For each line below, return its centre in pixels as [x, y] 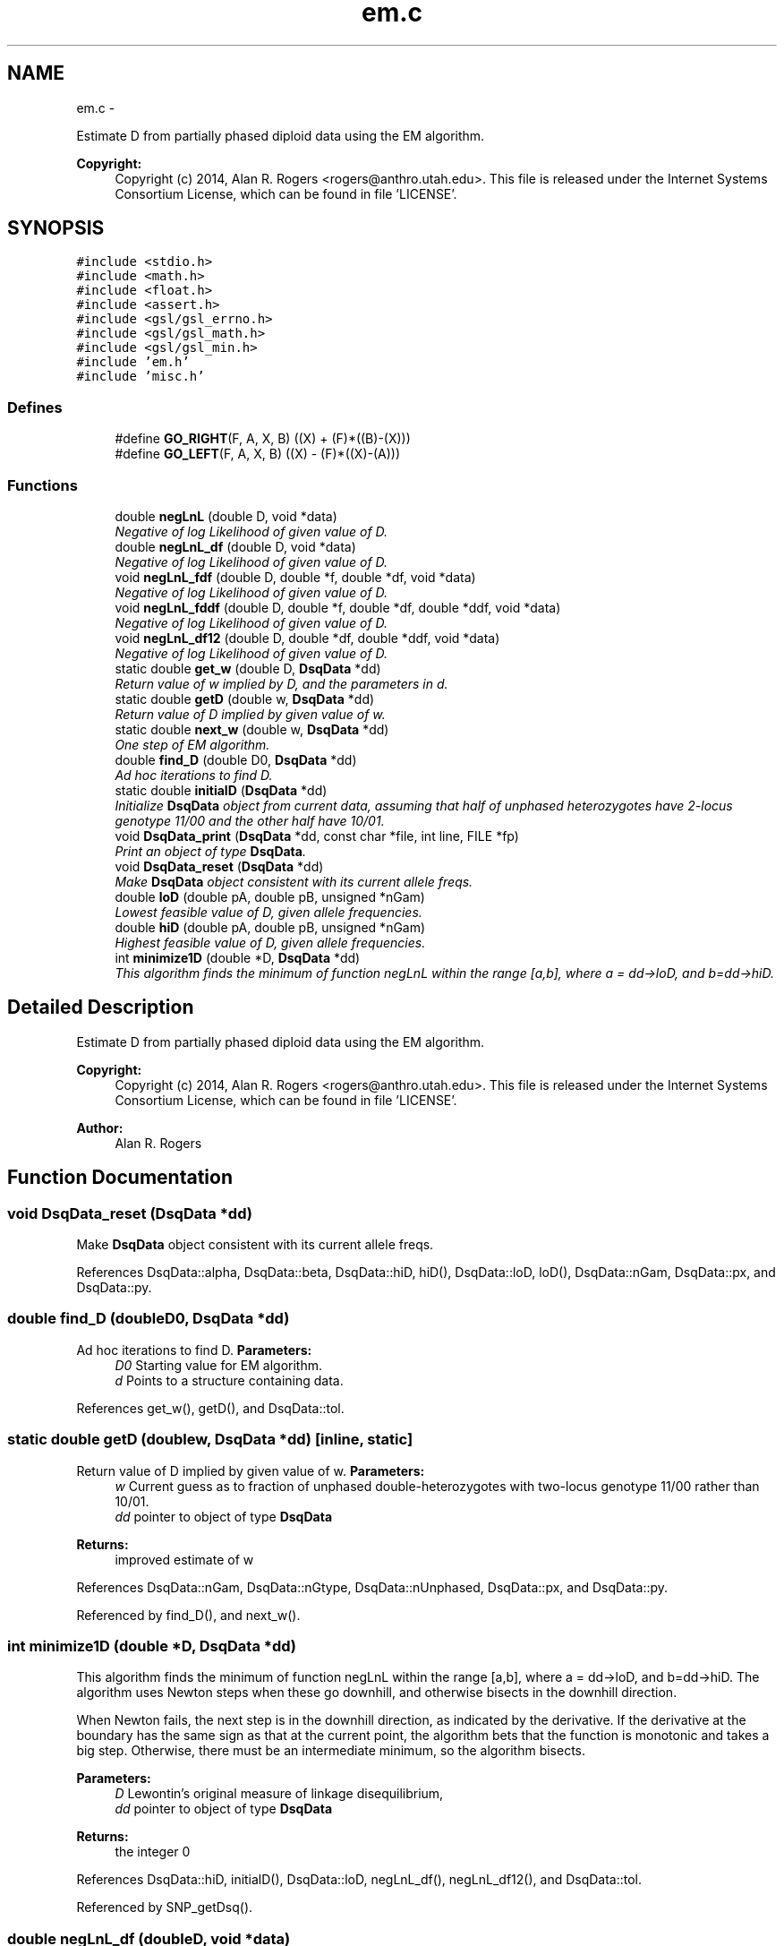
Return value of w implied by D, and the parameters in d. [281, 683]
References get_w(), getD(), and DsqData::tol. [210, 1408]
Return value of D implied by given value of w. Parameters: [251, 1470]
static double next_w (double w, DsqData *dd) [252, 729]
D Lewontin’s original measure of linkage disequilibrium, [279, 1794]
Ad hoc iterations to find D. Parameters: [194, 1350]
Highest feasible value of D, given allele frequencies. [270, 942]
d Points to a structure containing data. [229, 1380]
